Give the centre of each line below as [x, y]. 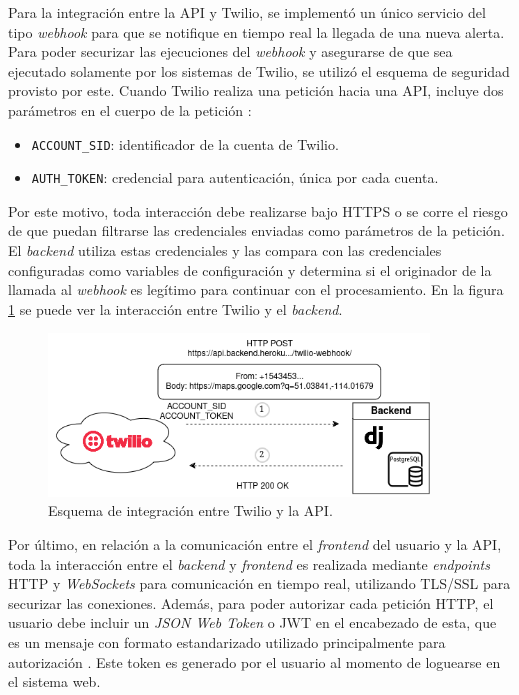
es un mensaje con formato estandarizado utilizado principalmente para [227, 641]
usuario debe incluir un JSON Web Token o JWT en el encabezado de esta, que [252, 622]
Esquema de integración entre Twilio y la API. [190, 510]
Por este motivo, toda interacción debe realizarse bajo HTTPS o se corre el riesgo [258, 210]
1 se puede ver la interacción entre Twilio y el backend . [175, 308]
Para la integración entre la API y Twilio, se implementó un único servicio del [247, 12]
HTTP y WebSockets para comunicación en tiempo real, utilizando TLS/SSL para [259, 583]
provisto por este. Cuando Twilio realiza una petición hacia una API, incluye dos [256, 90]
